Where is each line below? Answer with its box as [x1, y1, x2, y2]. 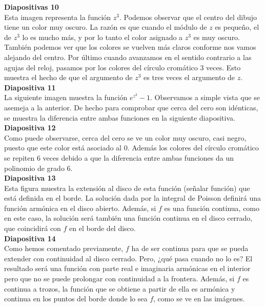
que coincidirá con [4, 223, 61, 234]
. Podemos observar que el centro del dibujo [119, 11, 257, 22]
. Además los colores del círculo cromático [127, 142, 259, 153]
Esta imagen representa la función [4, 11, 111, 22]
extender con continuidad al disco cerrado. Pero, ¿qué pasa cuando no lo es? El [4, 253, 253, 263]
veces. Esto [206, 62, 241, 72]
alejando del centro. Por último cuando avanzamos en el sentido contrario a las [4, 51, 252, 62]
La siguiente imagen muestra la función [4, 92, 128, 103]
